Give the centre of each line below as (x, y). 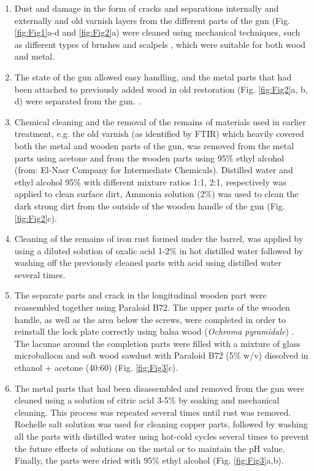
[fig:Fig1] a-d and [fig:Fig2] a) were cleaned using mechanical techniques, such (157, 32)
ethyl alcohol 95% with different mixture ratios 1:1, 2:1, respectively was (150, 181)
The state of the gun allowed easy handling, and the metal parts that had (153, 76)
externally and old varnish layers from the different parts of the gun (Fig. (152, 20)
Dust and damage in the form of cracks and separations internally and (147, 8)
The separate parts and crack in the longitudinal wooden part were (140, 295)
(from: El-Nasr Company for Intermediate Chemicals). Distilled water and (154, 170)
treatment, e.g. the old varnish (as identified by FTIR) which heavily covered (159, 134)
